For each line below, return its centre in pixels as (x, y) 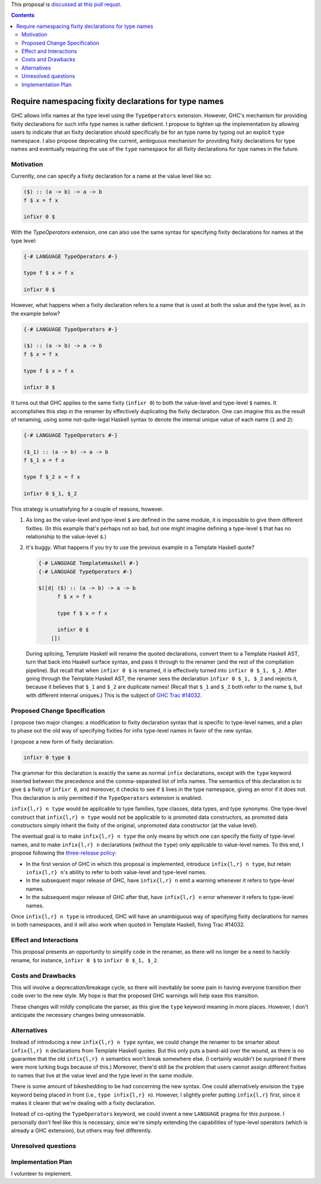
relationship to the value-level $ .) (66, 536)
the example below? (36, 313)
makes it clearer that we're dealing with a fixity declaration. (83, 1103)
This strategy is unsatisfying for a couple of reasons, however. (87, 509)
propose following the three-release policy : (64, 853)
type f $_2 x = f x (52, 477)
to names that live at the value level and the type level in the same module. (102, 1075)
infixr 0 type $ (47, 757)
